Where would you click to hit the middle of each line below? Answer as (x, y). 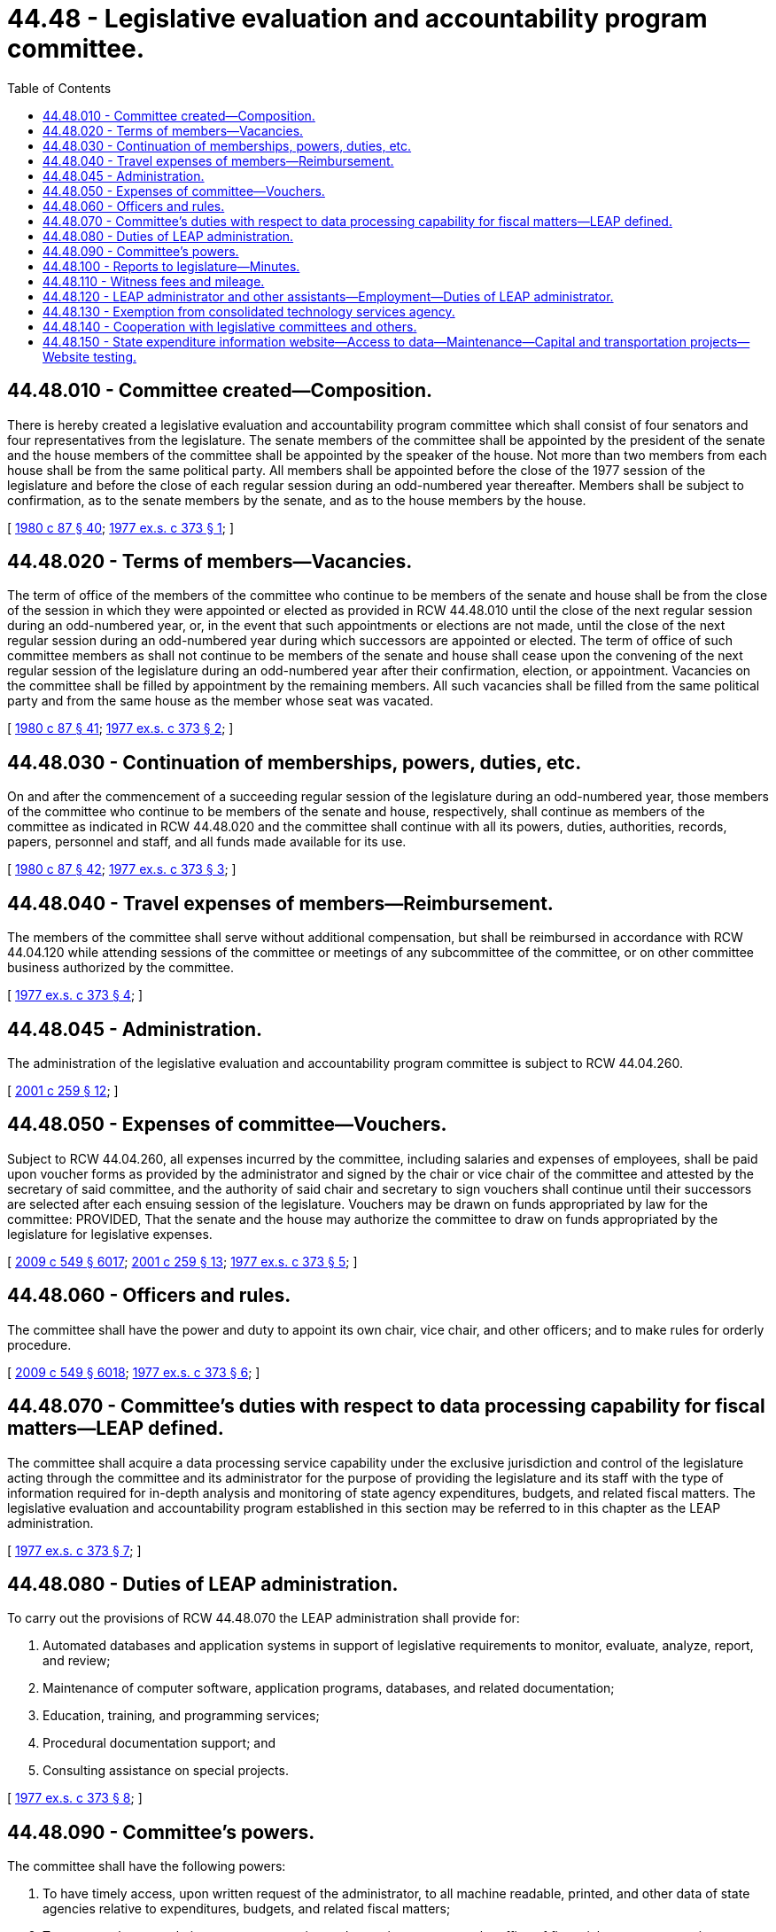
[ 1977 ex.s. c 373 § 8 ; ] (75, 1798)
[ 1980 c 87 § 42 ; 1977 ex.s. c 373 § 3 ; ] (122, 869)
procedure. (39, 1344)
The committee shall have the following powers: (147, 1866)
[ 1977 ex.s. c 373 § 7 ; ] (74, 1550)
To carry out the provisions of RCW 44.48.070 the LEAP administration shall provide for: (264, 1618)
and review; (77, 1661)
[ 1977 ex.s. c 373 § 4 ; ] (75, 995)
